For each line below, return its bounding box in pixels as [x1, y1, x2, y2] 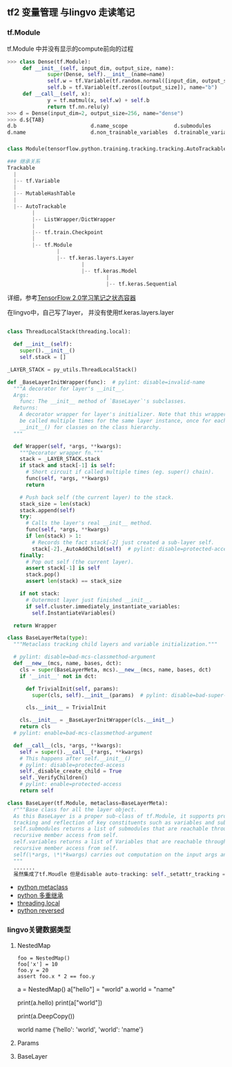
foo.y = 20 [17, 967, 49, 973]
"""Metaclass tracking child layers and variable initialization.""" [13, 641, 217, 648]
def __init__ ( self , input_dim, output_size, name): [22, 64, 175, 71]
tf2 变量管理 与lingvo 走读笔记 [7, 6, 135, 19]
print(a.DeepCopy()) [17, 1012, 75, 1020]
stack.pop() [25, 571, 60, 579]
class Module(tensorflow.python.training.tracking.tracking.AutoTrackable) [7, 145, 230, 152]
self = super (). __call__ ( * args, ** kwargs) [19, 748, 144, 755]
